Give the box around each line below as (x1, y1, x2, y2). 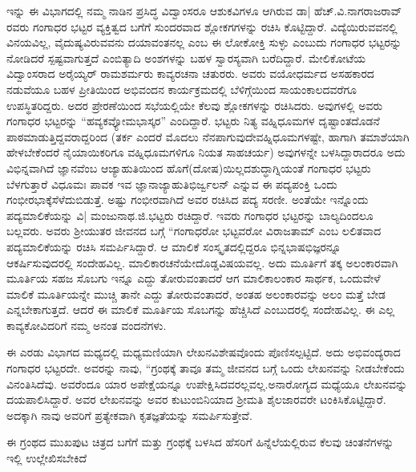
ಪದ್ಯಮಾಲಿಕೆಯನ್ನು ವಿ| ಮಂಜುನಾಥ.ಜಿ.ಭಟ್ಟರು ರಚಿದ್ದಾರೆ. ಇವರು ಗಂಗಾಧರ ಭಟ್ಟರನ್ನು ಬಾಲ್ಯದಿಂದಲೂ (6, 206, 374, 223)
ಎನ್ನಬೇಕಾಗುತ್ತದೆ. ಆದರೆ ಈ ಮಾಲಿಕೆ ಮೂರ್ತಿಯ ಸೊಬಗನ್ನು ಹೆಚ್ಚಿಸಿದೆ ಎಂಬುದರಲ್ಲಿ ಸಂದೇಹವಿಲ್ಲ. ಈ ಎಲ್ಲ (6, 301, 395, 318)
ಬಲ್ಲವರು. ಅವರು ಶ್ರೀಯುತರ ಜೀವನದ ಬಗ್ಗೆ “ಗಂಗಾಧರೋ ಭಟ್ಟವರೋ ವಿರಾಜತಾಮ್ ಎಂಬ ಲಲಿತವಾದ (6, 222, 382, 239)
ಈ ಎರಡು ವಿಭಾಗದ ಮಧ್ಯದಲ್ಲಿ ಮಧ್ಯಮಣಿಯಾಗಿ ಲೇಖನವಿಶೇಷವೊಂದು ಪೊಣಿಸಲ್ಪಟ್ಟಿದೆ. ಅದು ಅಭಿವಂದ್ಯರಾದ (6, 344, 401, 360)
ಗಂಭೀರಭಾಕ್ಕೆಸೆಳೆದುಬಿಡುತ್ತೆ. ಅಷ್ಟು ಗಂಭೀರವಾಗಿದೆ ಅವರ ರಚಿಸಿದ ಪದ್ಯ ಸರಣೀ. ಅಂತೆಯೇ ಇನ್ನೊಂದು (6, 191, 369, 208)
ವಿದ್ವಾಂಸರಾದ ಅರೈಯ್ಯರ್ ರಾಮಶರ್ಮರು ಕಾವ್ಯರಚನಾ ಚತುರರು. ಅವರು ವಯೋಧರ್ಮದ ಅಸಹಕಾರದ (6, 65, 374, 82)
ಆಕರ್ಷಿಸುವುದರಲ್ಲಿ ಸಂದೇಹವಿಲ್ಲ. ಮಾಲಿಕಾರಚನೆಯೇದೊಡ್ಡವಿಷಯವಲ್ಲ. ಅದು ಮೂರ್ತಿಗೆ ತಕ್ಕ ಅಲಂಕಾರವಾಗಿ (6, 254, 398, 271)
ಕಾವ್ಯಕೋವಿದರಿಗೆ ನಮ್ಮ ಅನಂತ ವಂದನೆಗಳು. (6, 316, 167, 333)
